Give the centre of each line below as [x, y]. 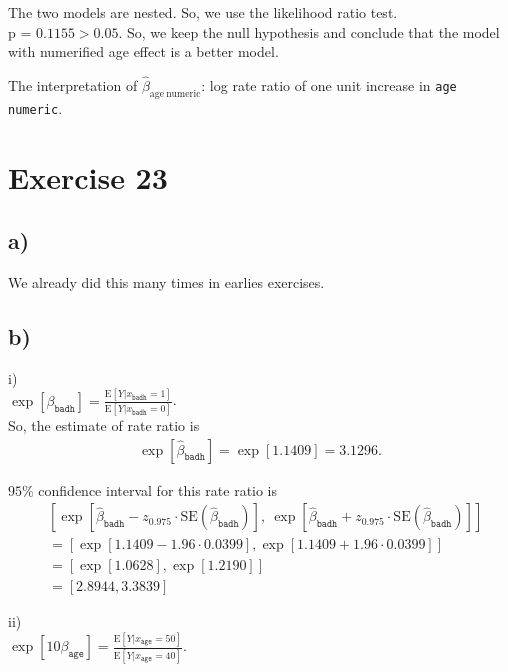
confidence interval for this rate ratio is [158, 489]
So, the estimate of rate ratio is [104, 425]
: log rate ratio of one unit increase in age [329, 85]
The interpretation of [73, 85]
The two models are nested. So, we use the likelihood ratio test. [203, 12]
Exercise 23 [88, 176]
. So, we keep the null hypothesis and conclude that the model [309, 31]
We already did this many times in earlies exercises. [166, 282]
